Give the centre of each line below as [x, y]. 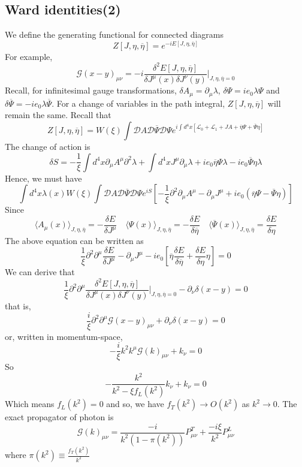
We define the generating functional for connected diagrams [114, 34]
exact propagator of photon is [59, 417]
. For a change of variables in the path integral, [138, 103]
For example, [29, 56]
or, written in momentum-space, [64, 336]
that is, [18, 305]
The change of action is [48, 147]
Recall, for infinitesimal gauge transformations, [91, 90]
